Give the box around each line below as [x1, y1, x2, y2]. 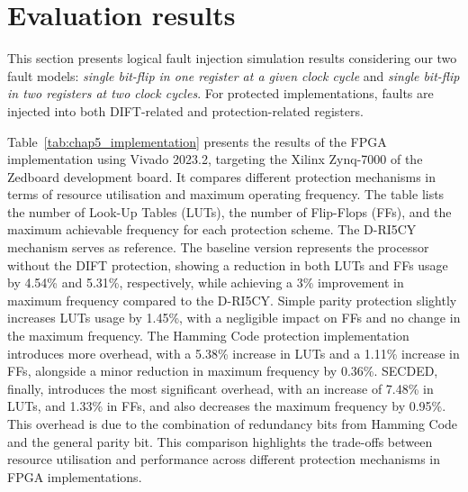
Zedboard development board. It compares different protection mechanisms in [7, 167, 436, 186]
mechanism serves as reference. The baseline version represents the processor [7, 238, 429, 257]
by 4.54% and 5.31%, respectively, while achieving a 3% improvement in [7, 273, 404, 292]
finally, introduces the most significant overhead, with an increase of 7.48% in [7, 378, 434, 397]
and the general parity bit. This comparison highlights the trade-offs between [7, 432, 433, 451]
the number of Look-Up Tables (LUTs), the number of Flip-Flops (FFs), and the [7, 202, 452, 221]
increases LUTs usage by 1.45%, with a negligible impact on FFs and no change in [7, 308, 461, 327]
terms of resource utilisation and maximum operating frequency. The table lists [7, 185, 445, 204]
